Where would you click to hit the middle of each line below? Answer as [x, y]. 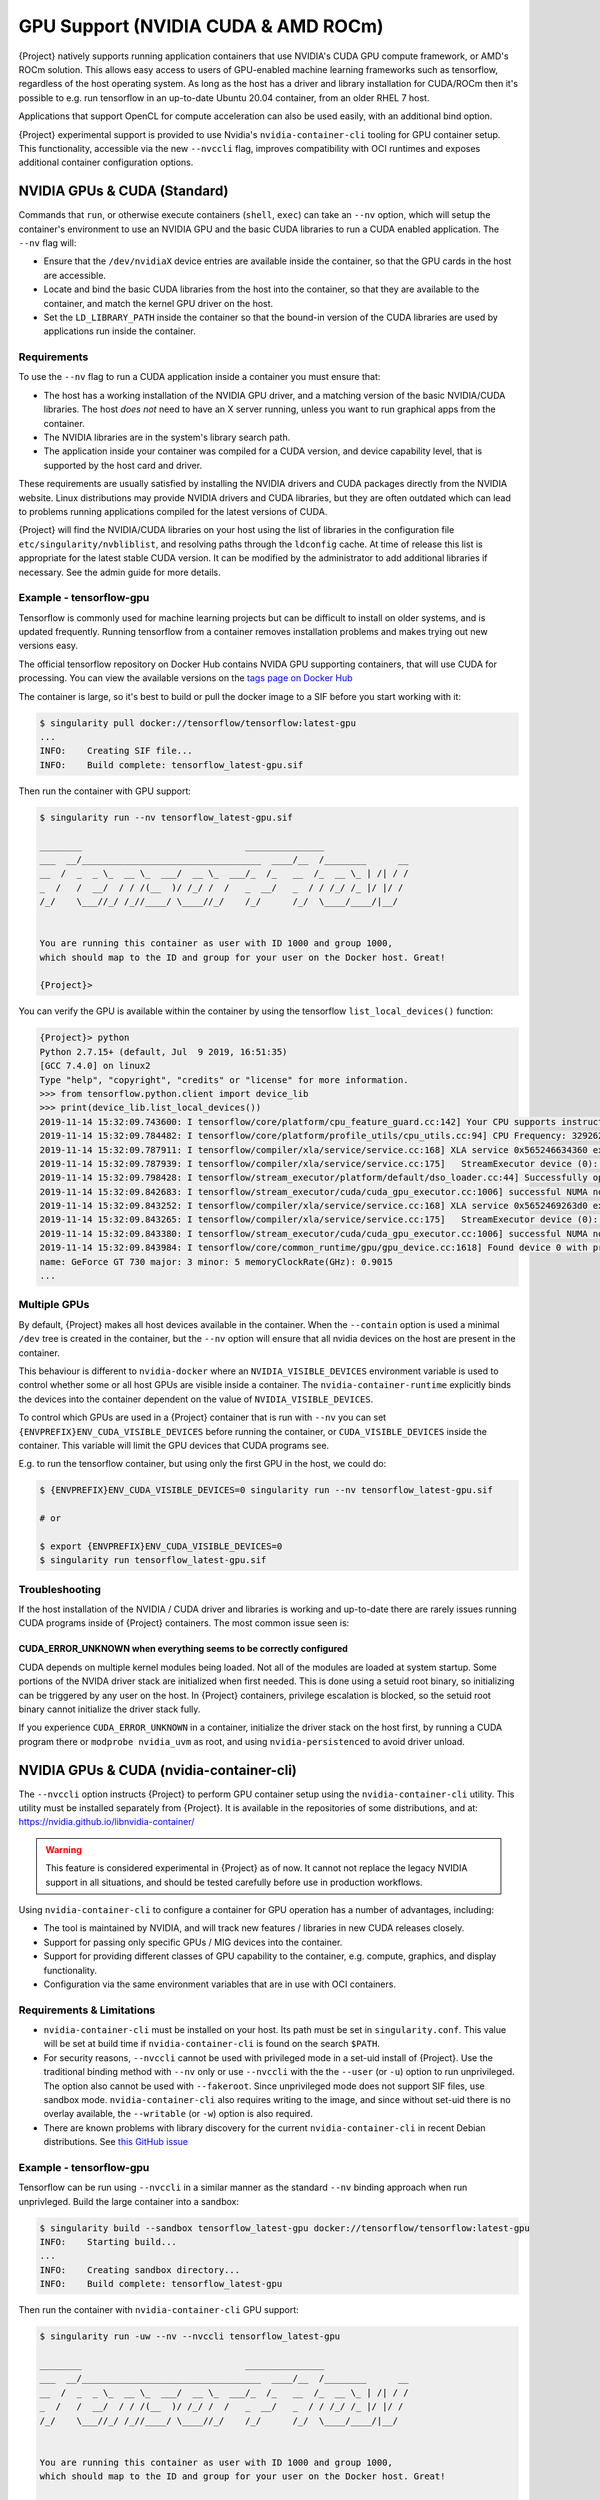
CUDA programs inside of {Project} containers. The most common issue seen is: [184, 1623]
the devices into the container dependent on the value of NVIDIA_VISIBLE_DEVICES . [196, 1399]
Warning [63, 1849]
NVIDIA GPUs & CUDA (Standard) [123, 191]
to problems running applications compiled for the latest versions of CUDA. [173, 511]
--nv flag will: [47, 242]
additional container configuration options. [106, 162]
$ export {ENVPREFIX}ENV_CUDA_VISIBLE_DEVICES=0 [161, 1546]
